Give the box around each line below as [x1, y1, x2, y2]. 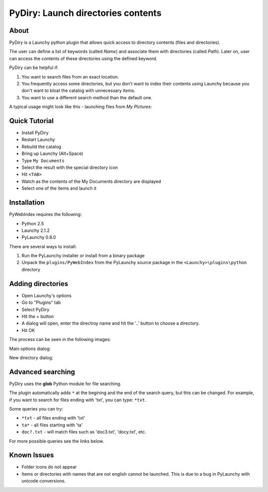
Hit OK [21, 327, 35, 333]
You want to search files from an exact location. [21, 73, 119, 79]
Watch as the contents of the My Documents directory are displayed [21, 178, 161, 184]
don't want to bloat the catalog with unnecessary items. [21, 87, 135, 94]
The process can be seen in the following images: [9, 337, 111, 343]
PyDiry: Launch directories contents [9, 7, 162, 18]
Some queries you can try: [9, 406, 64, 412]
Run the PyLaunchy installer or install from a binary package [21, 253, 145, 259]
